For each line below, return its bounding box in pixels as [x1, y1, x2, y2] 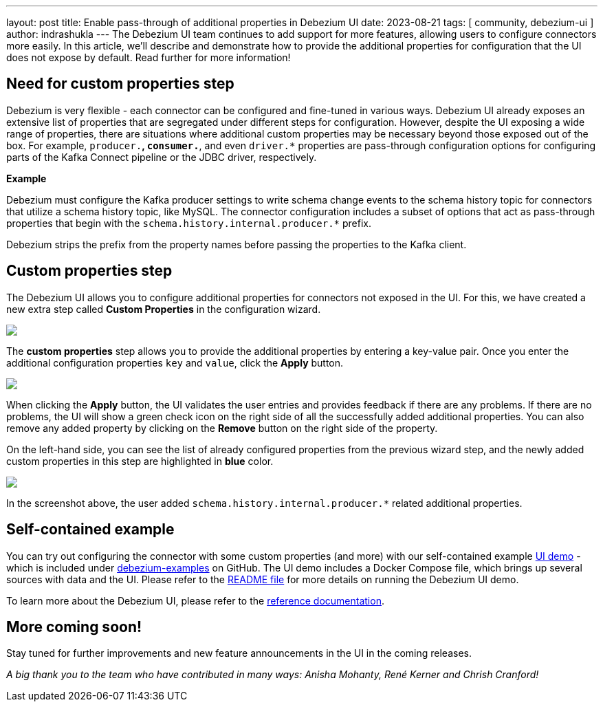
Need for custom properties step [6, 75, 234, 93]
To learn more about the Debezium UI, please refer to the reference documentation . [6, 594, 384, 607]
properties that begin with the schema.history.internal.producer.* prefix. [6, 217, 371, 229]
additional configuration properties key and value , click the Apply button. [6, 356, 344, 369]
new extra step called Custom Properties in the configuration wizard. [6, 303, 321, 315]
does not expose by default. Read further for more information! [6, 52, 291, 63]
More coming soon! [6, 618, 142, 635]
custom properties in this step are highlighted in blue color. [6, 455, 274, 467]
